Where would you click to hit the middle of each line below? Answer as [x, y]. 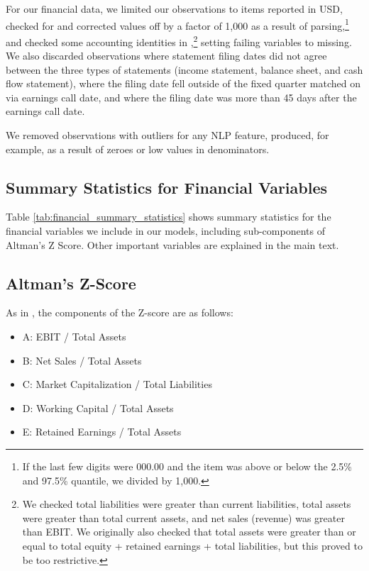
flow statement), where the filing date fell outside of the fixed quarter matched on [183, 83]
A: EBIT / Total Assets [74, 337]
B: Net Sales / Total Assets [82, 360]
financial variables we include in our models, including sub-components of [165, 231]
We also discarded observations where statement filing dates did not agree [166, 56]
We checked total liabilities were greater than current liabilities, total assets [187, 504]
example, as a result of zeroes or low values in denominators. [138, 149]
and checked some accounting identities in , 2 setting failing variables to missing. [179, 40]
